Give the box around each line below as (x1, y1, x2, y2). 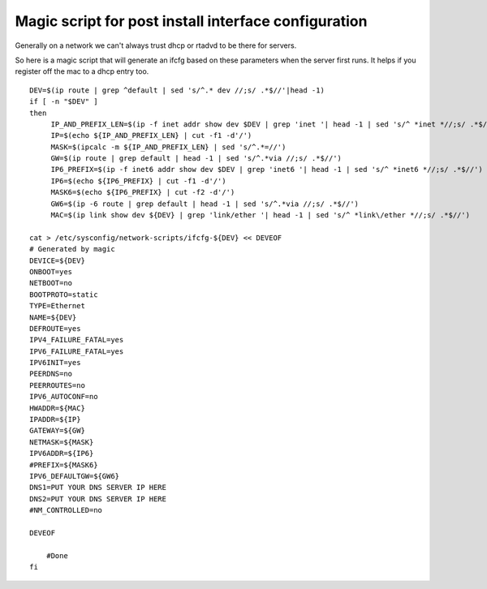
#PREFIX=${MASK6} (29, 460, 98, 470)
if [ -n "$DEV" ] (29, 97, 98, 106)
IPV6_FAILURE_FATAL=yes (29, 346, 124, 356)
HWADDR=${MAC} (29, 403, 85, 413)
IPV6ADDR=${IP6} (29, 449, 94, 458)
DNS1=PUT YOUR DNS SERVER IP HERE (29, 483, 166, 492)
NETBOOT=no (29, 278, 73, 288)
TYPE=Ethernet (29, 301, 85, 311)
